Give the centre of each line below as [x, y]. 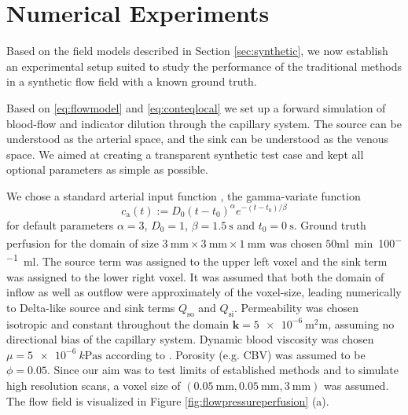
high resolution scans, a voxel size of [94, 385]
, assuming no [361, 323]
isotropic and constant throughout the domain [118, 323]
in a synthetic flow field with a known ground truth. [132, 81]
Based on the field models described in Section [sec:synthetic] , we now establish [197, 51]
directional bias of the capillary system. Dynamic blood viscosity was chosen [190, 339]
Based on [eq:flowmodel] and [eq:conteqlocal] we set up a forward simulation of [196, 107]
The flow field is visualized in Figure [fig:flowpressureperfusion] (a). [168, 400]
